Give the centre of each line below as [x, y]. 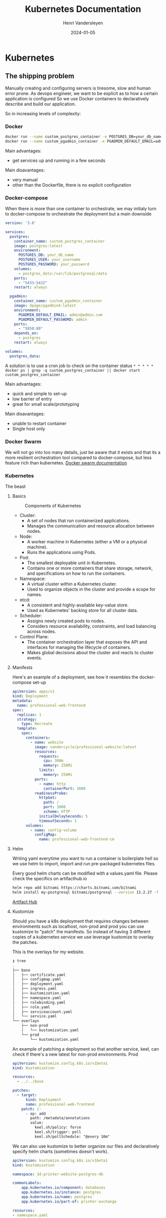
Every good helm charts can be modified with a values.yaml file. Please [85, 873]
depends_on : [26, 333]
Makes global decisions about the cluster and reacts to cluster [90, 653]
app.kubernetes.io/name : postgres [57, 1197]
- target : [27, 1095]
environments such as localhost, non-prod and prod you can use [78, 926]
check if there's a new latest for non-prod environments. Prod [75, 1054]
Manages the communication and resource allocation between [91, 526]
